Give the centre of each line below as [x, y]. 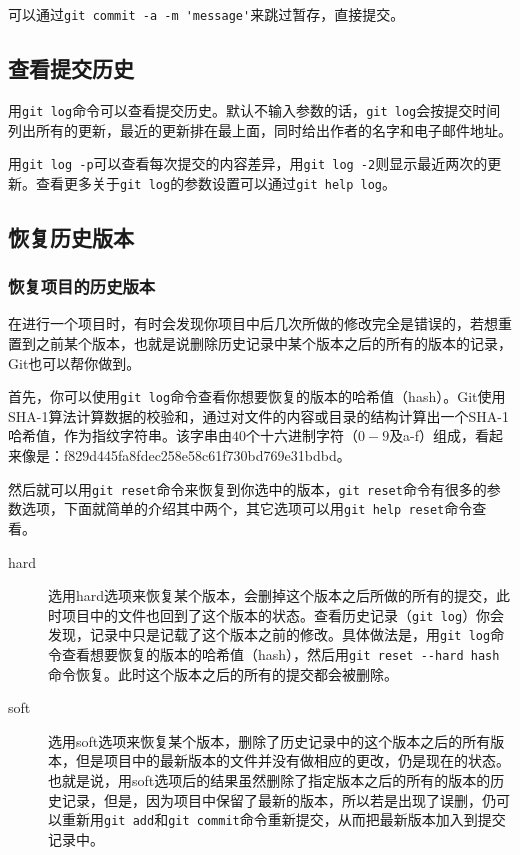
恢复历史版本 [71, 236]
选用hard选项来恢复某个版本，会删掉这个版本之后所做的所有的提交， [272, 595]
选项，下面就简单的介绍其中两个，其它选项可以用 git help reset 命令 [247, 508]
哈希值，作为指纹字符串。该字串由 [120, 435]
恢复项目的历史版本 [82, 286]
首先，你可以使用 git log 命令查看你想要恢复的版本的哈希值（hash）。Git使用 [257, 396]
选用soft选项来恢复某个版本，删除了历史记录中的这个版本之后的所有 [269, 740]
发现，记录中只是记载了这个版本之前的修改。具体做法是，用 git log [269, 634]
